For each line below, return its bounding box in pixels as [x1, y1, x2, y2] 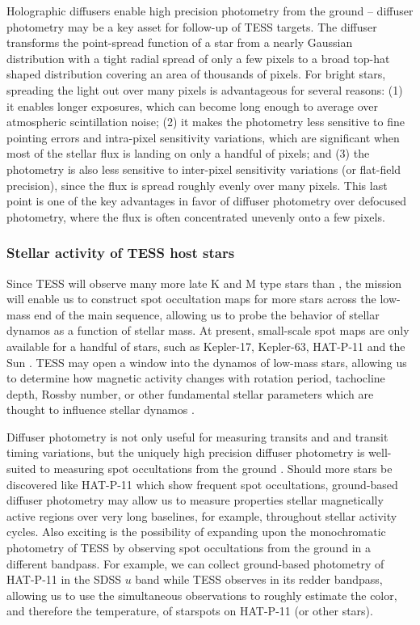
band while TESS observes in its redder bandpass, [135, 571, 383, 588]
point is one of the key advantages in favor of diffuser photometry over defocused [6, 192, 407, 209]
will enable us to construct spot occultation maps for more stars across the [6, 290, 376, 307]
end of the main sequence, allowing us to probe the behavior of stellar [34, 306, 380, 323]
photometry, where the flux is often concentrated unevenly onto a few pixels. [6, 208, 385, 225]
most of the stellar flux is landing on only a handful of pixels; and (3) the [6, 145, 370, 162]
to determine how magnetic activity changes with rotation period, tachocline [6, 370, 385, 386]
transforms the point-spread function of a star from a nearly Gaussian [6, 34, 353, 51]
